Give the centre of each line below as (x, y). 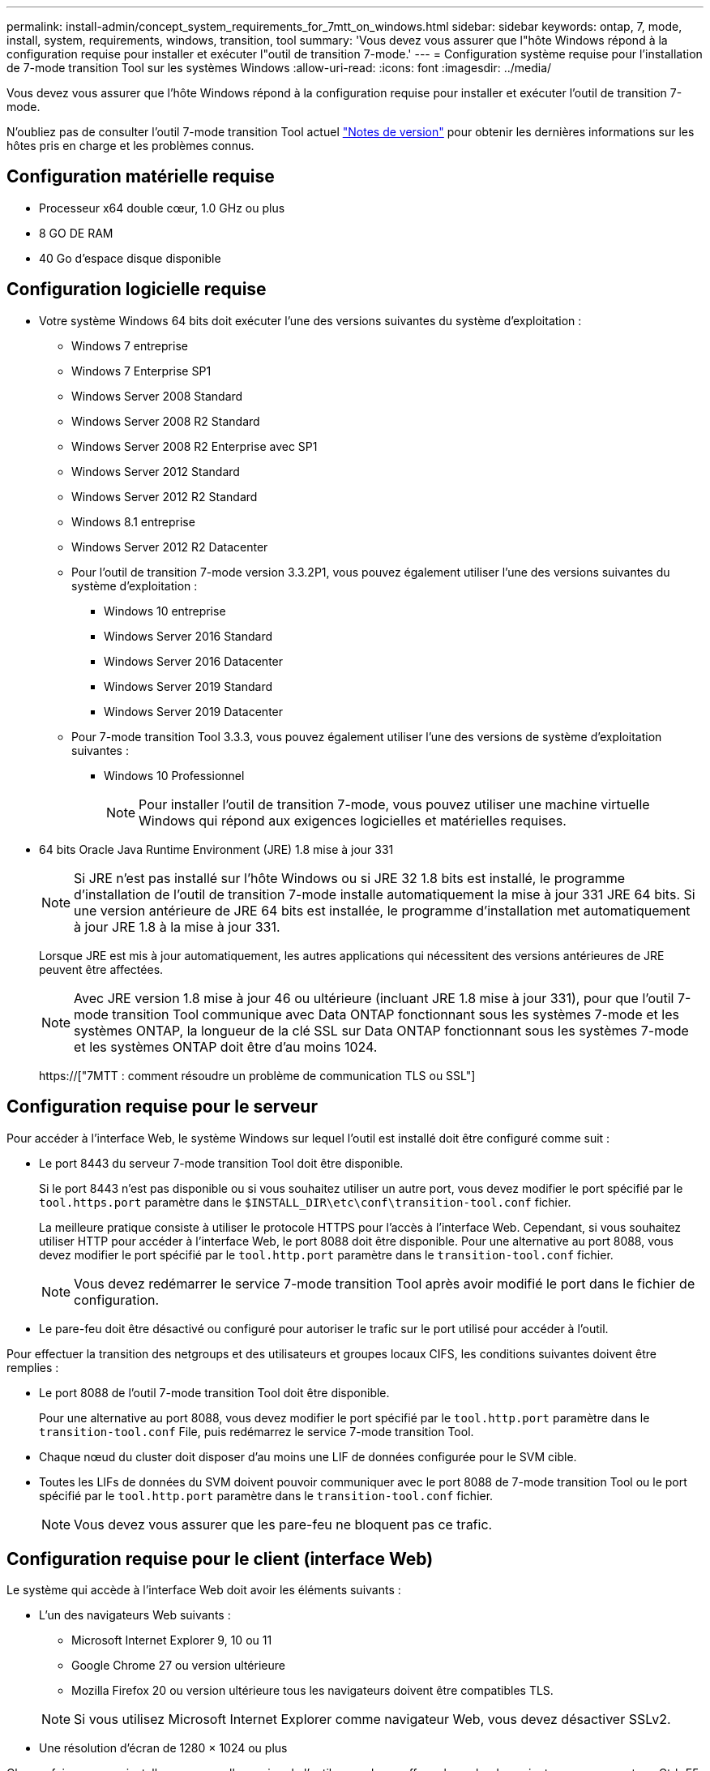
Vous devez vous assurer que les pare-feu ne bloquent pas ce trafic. (283, 1524)
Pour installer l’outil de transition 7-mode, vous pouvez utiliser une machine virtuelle (394, 804)
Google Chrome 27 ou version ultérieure (178, 1666)
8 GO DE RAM (76, 233)
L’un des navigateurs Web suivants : (135, 1615)
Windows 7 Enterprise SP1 (141, 371)
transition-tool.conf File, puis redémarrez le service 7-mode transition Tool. (257, 1431)
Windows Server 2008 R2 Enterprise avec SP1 (195, 446)
